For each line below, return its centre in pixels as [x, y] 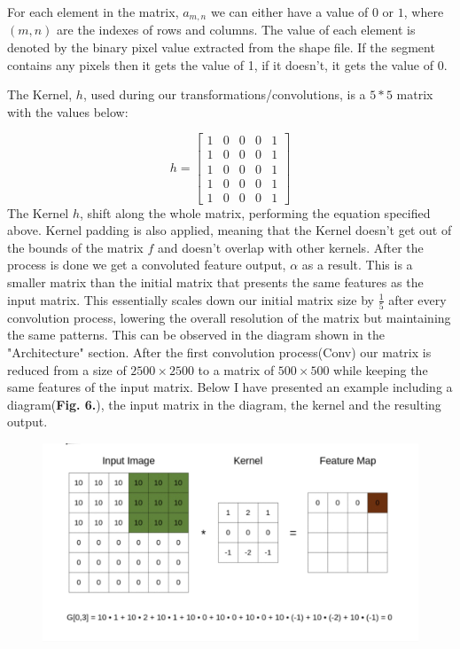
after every [417, 299]
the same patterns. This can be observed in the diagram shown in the [196, 335]
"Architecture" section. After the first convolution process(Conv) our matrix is [219, 352]
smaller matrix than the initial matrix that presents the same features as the [215, 281]
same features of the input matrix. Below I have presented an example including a [230, 387]
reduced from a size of [67, 369]
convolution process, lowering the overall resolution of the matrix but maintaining [229, 317]
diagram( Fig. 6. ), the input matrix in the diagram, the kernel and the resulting [224, 404]
